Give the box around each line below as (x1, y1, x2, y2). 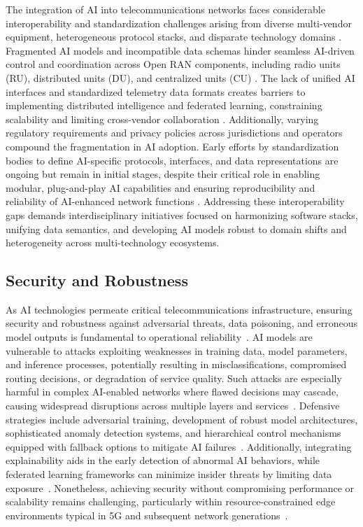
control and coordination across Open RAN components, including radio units (6, 57, 341, 71)
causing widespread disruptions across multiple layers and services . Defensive (6, 398, 340, 413)
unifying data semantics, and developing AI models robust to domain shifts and (6, 221, 347, 236)
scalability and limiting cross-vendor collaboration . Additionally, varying (6, 111, 319, 126)
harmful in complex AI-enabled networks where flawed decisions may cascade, (6, 384, 339, 399)
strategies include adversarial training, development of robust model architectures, (6, 412, 358, 426)
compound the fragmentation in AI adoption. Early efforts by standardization (6, 139, 339, 153)
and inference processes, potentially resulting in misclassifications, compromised (6, 357, 347, 372)
